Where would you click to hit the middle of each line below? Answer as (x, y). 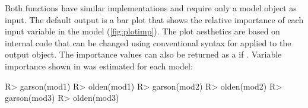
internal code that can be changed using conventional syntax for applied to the (148, 42)
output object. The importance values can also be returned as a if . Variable (143, 54)
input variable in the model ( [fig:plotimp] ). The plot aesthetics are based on (142, 31)
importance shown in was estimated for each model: (99, 66)
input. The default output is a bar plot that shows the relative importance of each (154, 19)
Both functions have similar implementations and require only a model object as (151, 8)
